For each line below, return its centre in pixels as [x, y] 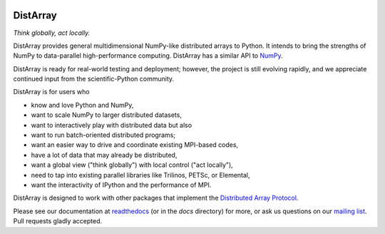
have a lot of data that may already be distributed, [104, 155]
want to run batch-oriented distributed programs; [103, 135]
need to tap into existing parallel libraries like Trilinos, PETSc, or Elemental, [140, 175]
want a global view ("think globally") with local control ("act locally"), [132, 165]
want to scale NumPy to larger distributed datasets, [106, 115]
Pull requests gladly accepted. [58, 221]
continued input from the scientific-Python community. [94, 79]
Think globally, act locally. [52, 33]
